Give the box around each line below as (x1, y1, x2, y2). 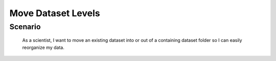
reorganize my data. (22, 44, 65, 50)
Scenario (9, 22, 41, 31)
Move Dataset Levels (9, 8, 100, 19)
